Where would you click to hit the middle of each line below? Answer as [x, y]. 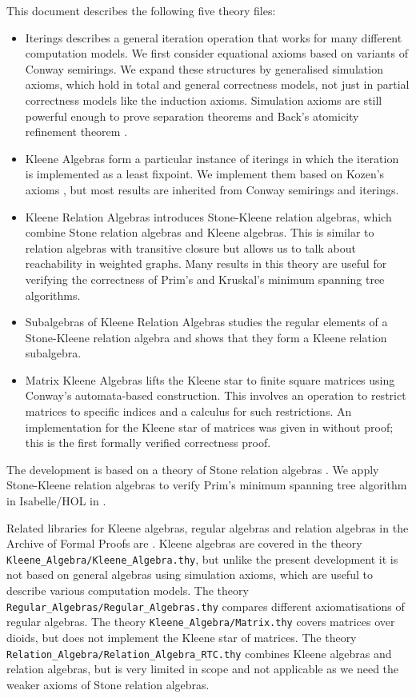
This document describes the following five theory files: [141, 10]
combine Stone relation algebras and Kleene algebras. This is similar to [200, 232]
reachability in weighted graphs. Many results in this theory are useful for [206, 263]
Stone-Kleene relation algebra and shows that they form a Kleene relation [206, 337]
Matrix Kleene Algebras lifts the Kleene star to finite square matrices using [210, 379]
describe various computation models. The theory [128, 590]
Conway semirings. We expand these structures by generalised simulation [204, 68]
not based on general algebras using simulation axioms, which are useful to [190, 574]
